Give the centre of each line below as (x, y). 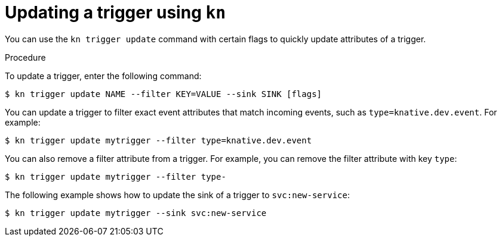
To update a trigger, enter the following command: (103, 76)
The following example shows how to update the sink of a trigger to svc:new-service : (177, 195)
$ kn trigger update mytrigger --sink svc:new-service (136, 213)
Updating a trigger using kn (116, 12)
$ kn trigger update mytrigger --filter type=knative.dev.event (158, 140)
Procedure (25, 57)
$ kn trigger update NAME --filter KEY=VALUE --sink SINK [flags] (164, 94)
